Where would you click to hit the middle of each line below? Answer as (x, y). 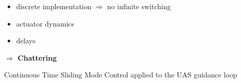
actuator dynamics (45, 23)
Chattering (37, 57)
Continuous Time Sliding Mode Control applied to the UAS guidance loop (121, 75)
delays (26, 40)
